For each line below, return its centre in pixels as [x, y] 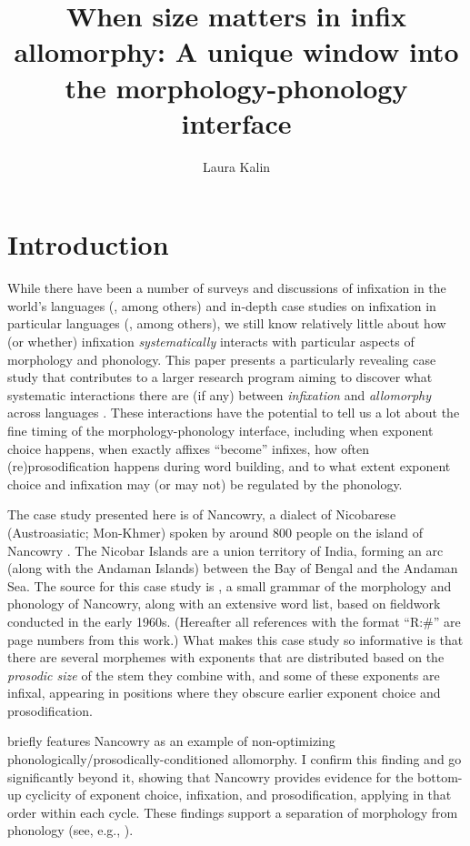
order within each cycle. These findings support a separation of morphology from [233, 812]
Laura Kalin [236, 166]
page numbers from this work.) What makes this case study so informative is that [235, 639]
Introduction [88, 244]
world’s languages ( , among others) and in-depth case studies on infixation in [222, 305]
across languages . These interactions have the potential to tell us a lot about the [234, 413]
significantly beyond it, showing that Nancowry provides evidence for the [210, 776]
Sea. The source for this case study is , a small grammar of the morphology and [230, 585]
